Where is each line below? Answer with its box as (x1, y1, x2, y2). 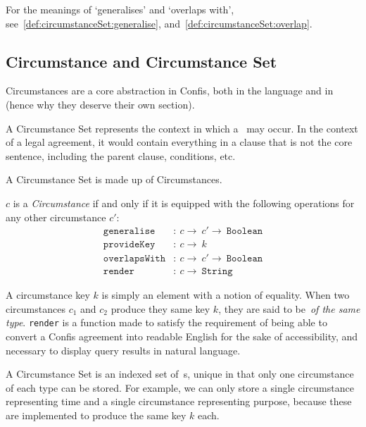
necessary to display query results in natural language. (6, 342, 241, 357)
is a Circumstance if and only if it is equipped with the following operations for (13, 195, 355, 210)
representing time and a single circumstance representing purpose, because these (6, 394, 352, 409)
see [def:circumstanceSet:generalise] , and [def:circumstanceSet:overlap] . (6, 16, 313, 30)
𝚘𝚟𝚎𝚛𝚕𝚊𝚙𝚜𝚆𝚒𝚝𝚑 (103, 254, 166, 264)
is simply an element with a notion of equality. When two (101, 287, 350, 302)
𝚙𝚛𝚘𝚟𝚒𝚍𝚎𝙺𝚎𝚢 (103, 240, 156, 250)
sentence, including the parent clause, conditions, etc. (6, 148, 236, 163)
